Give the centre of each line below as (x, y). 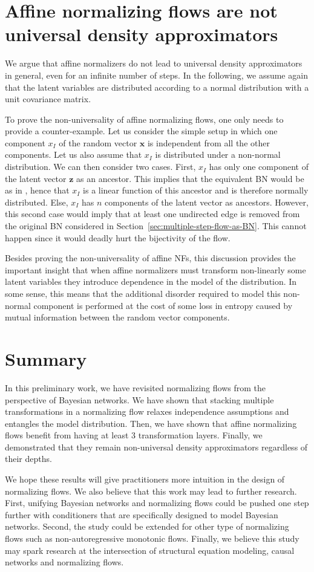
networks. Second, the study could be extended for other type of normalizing (147, 526)
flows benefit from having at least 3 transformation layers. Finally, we (134, 435)
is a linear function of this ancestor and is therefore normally (196, 190)
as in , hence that (37, 190)
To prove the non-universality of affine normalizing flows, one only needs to (144, 119)
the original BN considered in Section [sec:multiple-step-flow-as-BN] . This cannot (156, 226)
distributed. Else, (37, 202)
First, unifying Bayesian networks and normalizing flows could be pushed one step (157, 503)
